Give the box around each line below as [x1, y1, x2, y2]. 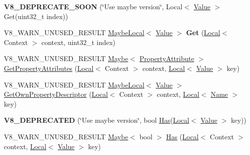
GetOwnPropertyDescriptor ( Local [4, 89, 108, 99]
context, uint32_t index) [41, 37, 116, 47]
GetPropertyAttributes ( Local [4, 63, 94, 73]
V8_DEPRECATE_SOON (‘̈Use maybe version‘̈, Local [4, 1, 183, 11]
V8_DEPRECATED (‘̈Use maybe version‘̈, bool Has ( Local [4, 115, 189, 125]
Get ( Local [186, 27, 220, 38]
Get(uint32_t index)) [4, 11, 68, 21]
